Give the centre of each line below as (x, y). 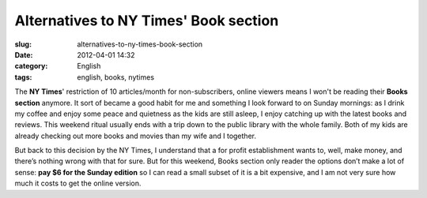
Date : (24, 54)
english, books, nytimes (115, 77)
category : (31, 66)
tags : (23, 77)
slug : (23, 44)
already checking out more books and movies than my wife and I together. (136, 136)
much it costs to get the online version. (78, 183)
